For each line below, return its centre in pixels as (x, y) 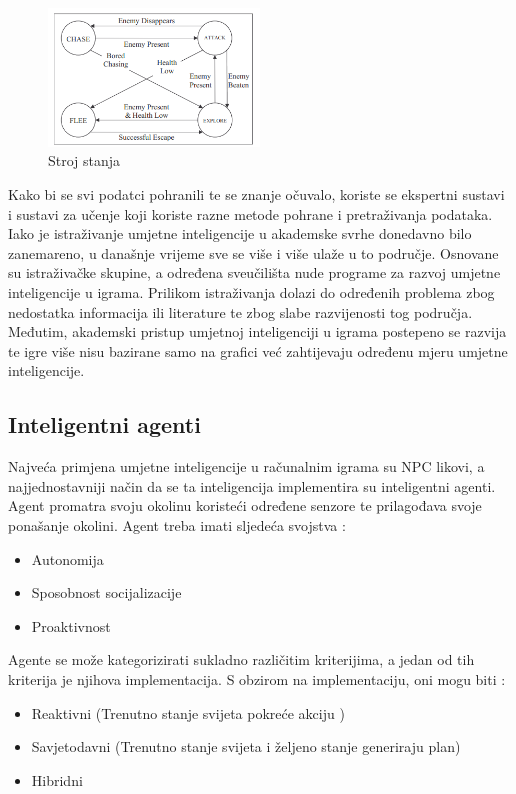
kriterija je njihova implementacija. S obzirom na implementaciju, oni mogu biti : (257, 678)
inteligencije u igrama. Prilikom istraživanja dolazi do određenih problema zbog (251, 292)
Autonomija (67, 558)
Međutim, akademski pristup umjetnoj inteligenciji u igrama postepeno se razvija (257, 331)
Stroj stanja (84, 160)
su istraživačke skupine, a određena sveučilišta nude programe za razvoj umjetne (254, 272)
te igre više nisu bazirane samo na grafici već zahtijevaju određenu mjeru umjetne (258, 350)
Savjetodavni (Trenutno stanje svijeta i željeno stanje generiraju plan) (246, 746)
